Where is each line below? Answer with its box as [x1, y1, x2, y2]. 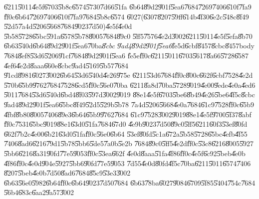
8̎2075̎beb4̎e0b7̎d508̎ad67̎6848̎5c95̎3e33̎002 [4, 168, 131, 178]
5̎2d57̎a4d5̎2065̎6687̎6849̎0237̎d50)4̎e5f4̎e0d [4, 21, 132, 31]
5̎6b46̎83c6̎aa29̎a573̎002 [4, 187, 74, 198]
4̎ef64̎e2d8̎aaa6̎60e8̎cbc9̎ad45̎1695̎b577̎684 [4, 60, 128, 70]
